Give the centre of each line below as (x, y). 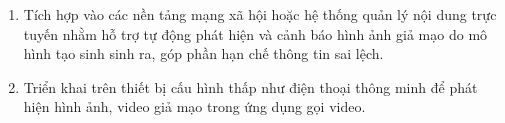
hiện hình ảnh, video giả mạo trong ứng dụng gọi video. (194, 106)
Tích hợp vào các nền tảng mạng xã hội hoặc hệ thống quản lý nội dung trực (260, 14)
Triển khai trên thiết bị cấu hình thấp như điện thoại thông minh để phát (250, 86)
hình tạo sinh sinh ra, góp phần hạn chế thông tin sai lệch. (203, 53)
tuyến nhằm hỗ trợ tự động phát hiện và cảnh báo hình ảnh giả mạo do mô (255, 33)
